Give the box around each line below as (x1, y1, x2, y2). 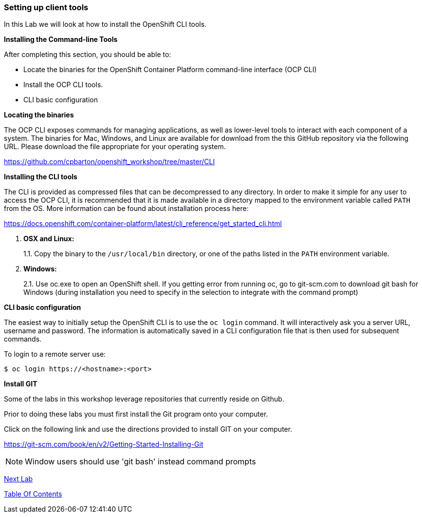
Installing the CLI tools (4, 172, 77, 181)
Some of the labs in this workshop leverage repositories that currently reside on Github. (4, 395, 284, 403)
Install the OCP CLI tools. (23, 80, 103, 89)
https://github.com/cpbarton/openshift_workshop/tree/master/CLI (4, 157, 215, 166)
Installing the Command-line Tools (4, 35, 118, 44)
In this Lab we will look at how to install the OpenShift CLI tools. (4, 20, 207, 29)
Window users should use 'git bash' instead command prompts (25, 457, 256, 467)
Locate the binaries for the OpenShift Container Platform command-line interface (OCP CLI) (23, 65, 317, 74)
